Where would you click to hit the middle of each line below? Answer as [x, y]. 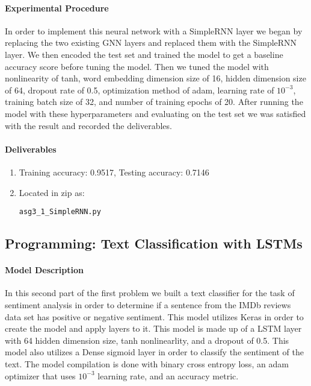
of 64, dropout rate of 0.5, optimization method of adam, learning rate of [140, 90]
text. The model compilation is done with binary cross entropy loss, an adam [147, 363]
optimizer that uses [40, 375]
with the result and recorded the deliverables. [88, 125]
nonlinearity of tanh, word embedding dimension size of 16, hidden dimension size [155, 78]
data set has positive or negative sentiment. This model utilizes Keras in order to [154, 316]
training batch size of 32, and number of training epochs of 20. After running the [154, 102]
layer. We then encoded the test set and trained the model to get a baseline [144, 54]
